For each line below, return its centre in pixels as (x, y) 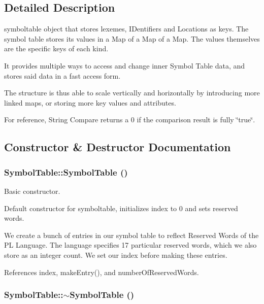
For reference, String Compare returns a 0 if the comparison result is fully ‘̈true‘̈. (130, 120)
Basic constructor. (32, 191)
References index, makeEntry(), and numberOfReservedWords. (102, 272)
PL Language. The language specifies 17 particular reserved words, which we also (130, 245)
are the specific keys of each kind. (56, 48)
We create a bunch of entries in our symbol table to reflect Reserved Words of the (131, 235)
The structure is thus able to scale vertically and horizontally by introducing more (132, 93)
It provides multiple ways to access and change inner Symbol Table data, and (125, 65)
